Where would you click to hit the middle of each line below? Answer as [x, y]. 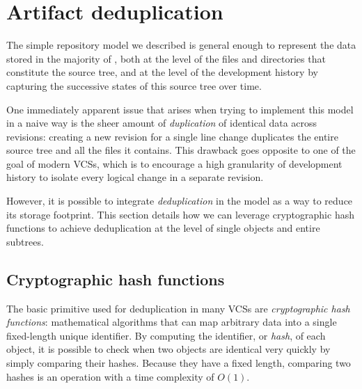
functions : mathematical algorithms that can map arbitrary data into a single [172, 322]
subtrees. [25, 241]
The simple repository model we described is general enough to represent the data [181, 45]
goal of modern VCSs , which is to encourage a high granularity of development [174, 163]
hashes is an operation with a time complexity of [110, 376]
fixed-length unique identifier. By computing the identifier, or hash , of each [166, 335]
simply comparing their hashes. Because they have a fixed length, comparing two [179, 363]
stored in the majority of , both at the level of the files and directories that [166, 58]
